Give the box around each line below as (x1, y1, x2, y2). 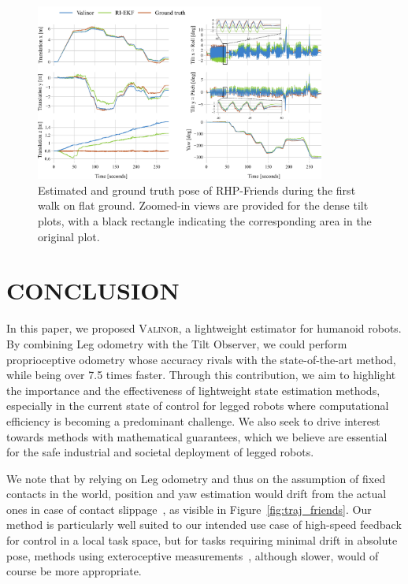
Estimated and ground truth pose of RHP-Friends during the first (38, 181, 356, 198)
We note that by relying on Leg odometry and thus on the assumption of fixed (6, 470, 386, 486)
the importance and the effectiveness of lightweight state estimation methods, (6, 381, 380, 398)
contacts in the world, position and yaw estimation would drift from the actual (6, 485, 387, 502)
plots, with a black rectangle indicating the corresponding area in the (38, 213, 372, 229)
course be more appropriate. (6, 563, 142, 579)
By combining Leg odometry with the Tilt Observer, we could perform (6, 335, 347, 352)
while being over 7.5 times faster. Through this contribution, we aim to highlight (6, 366, 396, 383)
